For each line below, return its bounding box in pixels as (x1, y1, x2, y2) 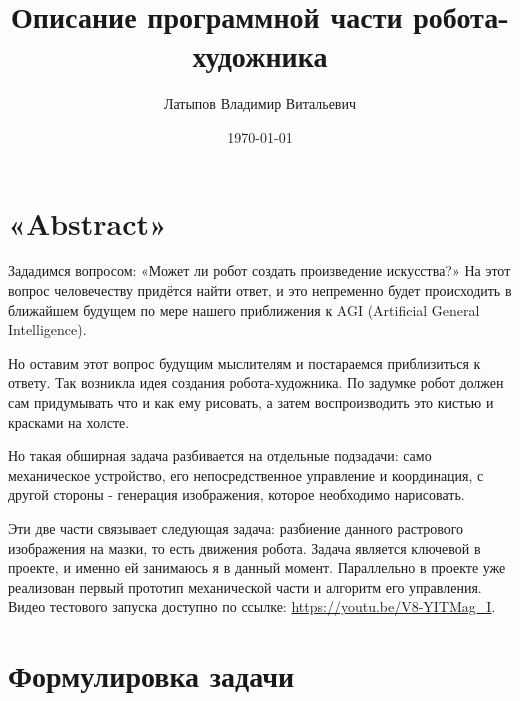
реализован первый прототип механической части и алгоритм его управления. (8, 576, 482, 597)
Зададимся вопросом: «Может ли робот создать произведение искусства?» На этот (8, 260, 511, 281)
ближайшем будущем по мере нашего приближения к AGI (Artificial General (8, 299, 480, 320)
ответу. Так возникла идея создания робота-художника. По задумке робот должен (8, 372, 504, 393)
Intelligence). (8, 319, 87, 340)
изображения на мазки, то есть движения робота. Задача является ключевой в (8, 537, 481, 558)
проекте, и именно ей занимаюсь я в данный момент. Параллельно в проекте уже (8, 557, 506, 578)
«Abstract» (8, 202, 167, 243)
